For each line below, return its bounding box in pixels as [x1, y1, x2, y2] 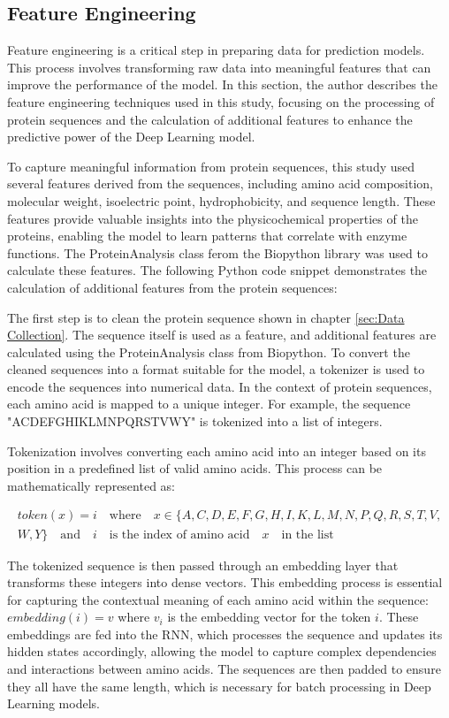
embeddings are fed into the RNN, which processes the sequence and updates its [7, 624, 443, 643]
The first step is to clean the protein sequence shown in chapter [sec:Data [7, 308, 405, 326]
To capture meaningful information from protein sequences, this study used [7, 157, 415, 175]
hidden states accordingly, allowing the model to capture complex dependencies [7, 642, 437, 661]
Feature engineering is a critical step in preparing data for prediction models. [7, 41, 425, 59]
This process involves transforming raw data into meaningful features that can [7, 57, 431, 76]
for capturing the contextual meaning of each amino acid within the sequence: [7, 590, 429, 608]
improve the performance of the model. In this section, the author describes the [7, 75, 438, 94]
